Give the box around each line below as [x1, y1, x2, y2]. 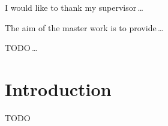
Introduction [5, 76, 112, 101]
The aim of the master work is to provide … [5, 21, 164, 34]
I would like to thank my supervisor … [5, 1, 143, 13]
